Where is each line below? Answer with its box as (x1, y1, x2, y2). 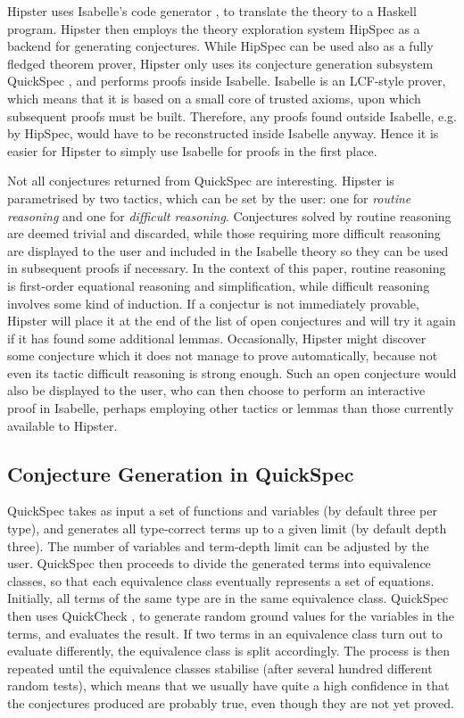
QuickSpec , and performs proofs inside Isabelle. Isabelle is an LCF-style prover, (7, 71, 446, 90)
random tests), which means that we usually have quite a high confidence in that (7, 676, 450, 695)
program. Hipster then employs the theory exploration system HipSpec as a (7, 19, 420, 37)
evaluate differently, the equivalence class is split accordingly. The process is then (7, 641, 451, 660)
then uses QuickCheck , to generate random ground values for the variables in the (7, 607, 454, 625)
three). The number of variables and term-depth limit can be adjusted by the (7, 536, 429, 555)
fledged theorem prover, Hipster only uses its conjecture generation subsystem (7, 54, 434, 72)
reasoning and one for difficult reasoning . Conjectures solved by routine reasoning (7, 206, 452, 225)
